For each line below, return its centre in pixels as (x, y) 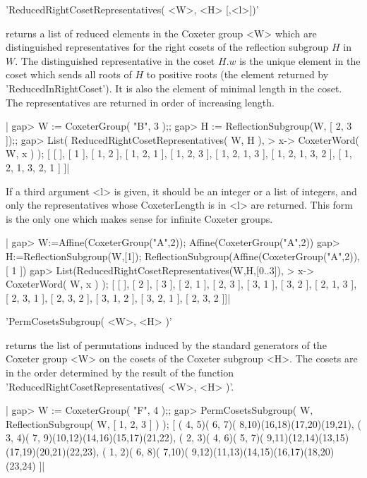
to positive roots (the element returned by (237, 74)
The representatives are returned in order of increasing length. (140, 102)
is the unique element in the (300, 60)
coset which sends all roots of (69, 74)
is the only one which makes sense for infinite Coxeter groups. (139, 218)
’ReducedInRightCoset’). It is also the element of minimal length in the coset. (174, 88)
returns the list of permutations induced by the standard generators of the (166, 344)
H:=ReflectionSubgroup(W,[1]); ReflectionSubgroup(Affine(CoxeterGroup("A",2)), (183, 256)
